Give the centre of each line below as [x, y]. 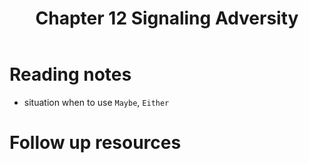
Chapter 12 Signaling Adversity [167, 18]
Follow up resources [95, 143]
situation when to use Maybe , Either [96, 102]
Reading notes [70, 74]
